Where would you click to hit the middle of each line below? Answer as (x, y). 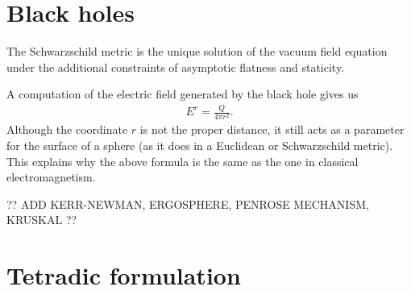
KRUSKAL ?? (42, 220)
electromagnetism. (51, 177)
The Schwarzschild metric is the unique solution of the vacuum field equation (197, 51)
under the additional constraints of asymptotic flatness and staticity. (176, 67)
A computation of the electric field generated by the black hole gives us (183, 94)
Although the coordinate (67, 129)
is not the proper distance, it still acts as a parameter (272, 129)
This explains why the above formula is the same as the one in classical (183, 161)
